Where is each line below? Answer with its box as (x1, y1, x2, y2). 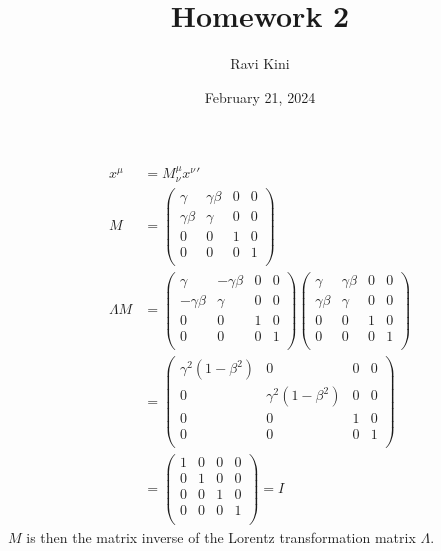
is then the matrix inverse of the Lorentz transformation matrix (26, 526, 416, 547)
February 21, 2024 (204, 86, 316, 107)
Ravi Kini (230, 53, 290, 74)
